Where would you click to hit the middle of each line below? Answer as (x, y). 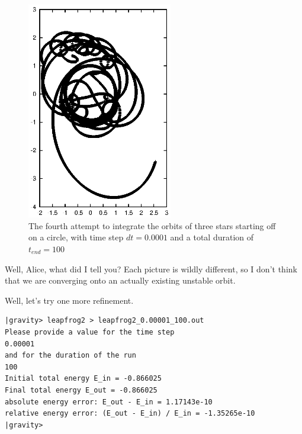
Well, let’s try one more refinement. (69, 300)
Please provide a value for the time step (90, 332)
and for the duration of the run (70, 356)
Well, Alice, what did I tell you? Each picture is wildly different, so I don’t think (151, 269)
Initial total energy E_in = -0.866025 (83, 379)
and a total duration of (212, 237)
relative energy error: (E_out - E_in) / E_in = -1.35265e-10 (130, 414)
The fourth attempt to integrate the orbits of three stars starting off (152, 225)
